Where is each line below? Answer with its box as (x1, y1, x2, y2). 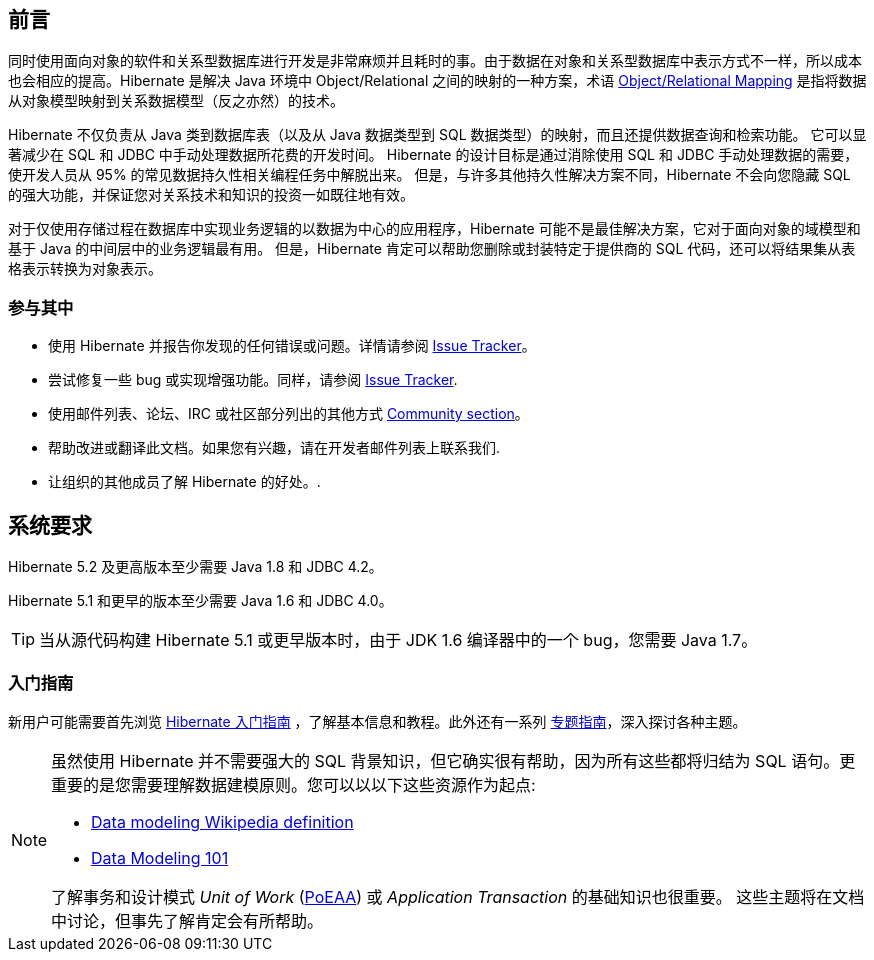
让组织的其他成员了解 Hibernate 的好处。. (48, 473, 321, 491)
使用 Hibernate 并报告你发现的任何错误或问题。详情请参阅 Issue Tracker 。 (48, 337, 536, 355)
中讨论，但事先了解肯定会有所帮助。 (51, 910, 324, 931)
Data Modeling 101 (91, 847, 229, 868)
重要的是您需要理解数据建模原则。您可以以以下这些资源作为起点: (51, 774, 536, 795)
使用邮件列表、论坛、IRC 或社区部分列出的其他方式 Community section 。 (48, 405, 529, 423)
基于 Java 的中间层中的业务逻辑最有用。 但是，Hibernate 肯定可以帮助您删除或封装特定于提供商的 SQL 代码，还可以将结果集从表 (8, 240, 856, 258)
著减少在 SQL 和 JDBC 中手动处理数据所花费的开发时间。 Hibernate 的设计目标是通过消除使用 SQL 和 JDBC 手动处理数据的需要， (8, 146, 859, 164)
